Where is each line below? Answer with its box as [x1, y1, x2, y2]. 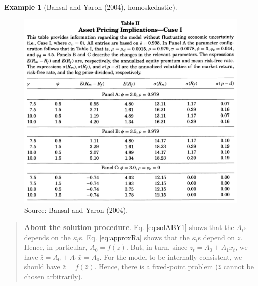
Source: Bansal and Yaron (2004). [24, 205, 128, 215]
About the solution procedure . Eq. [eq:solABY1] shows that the [24, 221, 234, 232]
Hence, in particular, [24, 242, 88, 252]
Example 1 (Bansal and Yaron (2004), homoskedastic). [4, 2, 177, 12]
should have [24, 261, 60, 272]
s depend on [198, 232, 235, 242]
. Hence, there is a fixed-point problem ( [94, 261, 218, 272]
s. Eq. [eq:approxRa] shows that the [79, 232, 190, 242]
